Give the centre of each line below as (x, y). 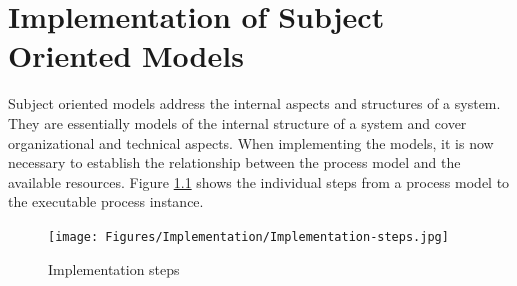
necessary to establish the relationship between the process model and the (234, 162)
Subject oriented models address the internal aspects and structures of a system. (254, 103)
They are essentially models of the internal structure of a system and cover (237, 122)
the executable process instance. (106, 201)
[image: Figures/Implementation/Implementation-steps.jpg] (248, 236)
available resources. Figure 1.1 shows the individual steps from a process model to (259, 181)
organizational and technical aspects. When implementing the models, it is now (251, 142)
